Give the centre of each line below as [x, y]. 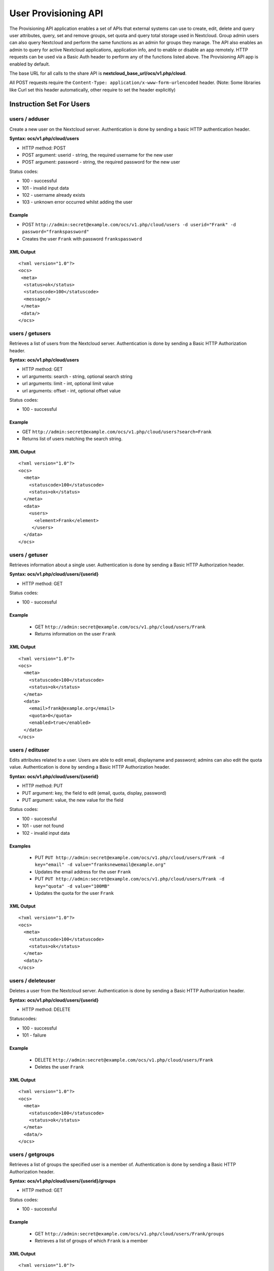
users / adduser [29, 119]
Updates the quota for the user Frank [74, 893]
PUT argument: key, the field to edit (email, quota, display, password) [94, 793]
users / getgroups [32, 1154]
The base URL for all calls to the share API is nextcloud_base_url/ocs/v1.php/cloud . [98, 73]
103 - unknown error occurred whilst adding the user [77, 202]
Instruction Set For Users [50, 104]
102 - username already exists [54, 195]
